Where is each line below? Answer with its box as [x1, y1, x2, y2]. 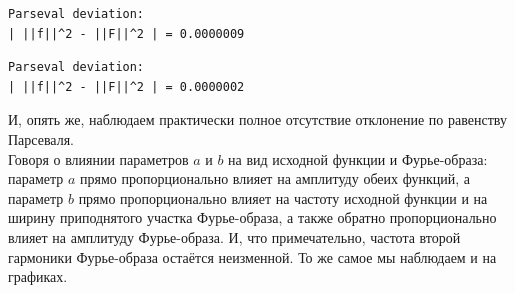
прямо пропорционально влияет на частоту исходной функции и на [78, 187, 488, 208]
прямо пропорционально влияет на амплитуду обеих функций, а [80, 168, 470, 189]
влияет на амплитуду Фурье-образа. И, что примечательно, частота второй [8, 226, 461, 247]
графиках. [8, 266, 68, 287]
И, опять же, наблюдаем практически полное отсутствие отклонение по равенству [8, 109, 507, 130]
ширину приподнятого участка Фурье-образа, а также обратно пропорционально [8, 207, 497, 228]
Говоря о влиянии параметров [8, 148, 189, 169]
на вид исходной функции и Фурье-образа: [228, 148, 488, 169]
